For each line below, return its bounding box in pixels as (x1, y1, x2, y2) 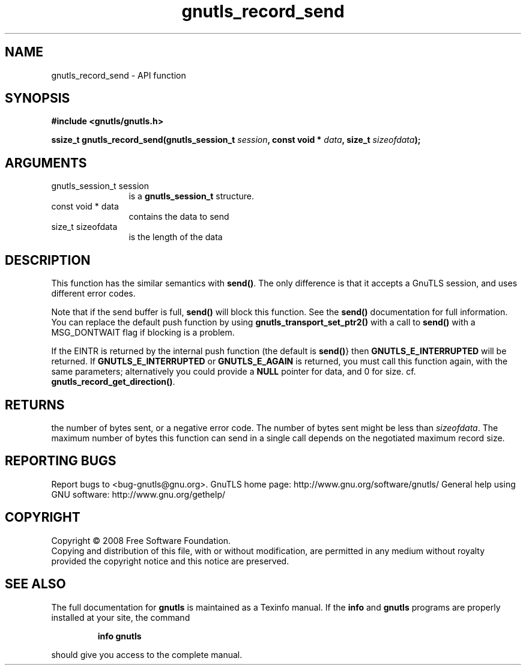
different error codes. (51, 288, 136, 299)
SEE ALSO (5, 576, 66, 592)
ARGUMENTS (5, 155, 87, 171)
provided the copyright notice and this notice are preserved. (51, 555, 289, 566)
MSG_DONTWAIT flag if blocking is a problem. (51, 327, 235, 338)
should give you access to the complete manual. (51, 649, 243, 660)
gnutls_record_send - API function (51, 70, 186, 80)
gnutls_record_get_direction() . (51, 376, 175, 387)
